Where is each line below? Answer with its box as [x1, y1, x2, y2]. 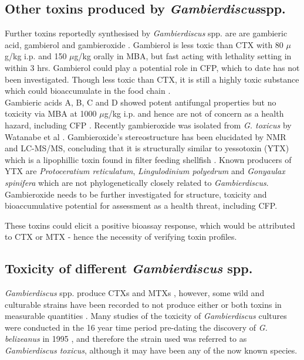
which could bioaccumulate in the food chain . [5, 84, 171, 97]
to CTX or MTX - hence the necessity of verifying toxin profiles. [5, 230, 237, 243]
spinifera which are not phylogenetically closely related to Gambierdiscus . [5, 176, 269, 188]
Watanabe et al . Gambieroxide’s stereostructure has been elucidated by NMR [5, 130, 286, 142]
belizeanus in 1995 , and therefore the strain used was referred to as [5, 332, 247, 345]
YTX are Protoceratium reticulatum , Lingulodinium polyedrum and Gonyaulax [5, 165, 285, 177]
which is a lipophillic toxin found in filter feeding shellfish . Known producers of [5, 153, 292, 165]
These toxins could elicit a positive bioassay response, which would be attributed [5, 219, 295, 231]
